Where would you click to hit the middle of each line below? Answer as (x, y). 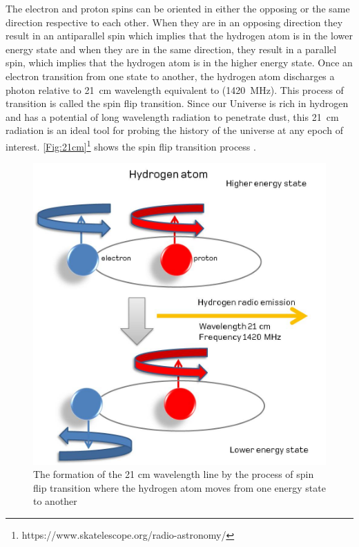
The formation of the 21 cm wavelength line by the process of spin (174, 474)
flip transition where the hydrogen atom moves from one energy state (179, 487)
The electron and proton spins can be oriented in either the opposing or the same (178, 8)
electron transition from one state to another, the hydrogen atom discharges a (170, 76)
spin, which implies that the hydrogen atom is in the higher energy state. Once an (179, 63)
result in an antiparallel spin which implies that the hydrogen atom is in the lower (179, 36)
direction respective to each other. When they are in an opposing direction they (174, 22)
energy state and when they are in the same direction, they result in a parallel (171, 49)
